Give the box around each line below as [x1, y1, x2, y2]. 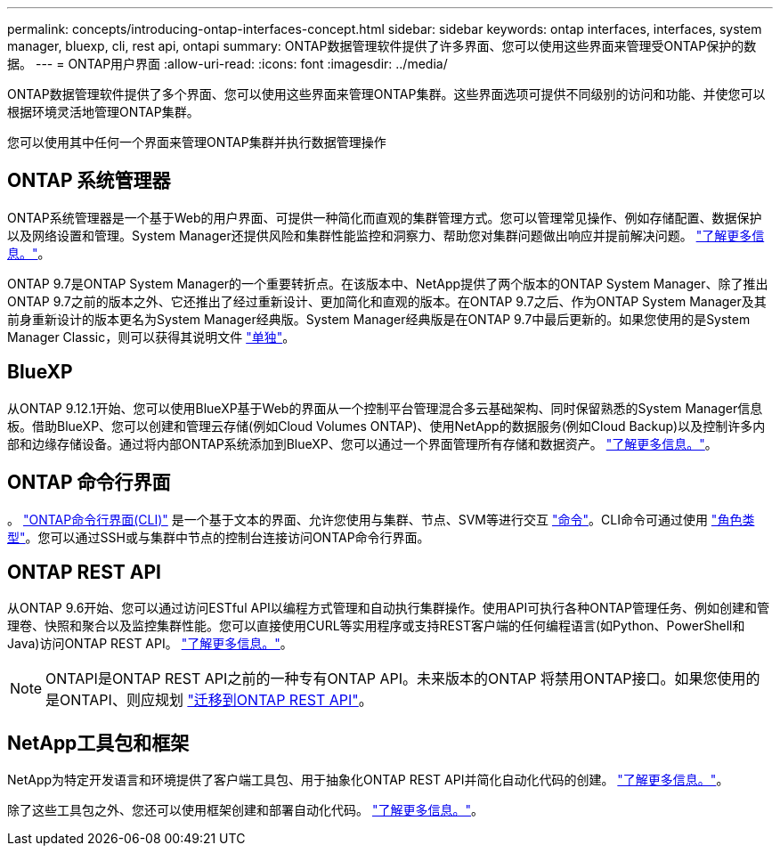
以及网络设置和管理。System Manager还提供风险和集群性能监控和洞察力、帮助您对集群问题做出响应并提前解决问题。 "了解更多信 [7, 227, 765, 243]
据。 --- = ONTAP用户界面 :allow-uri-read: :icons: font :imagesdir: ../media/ [7, 56, 448, 71]
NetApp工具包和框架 [7, 731, 190, 754]
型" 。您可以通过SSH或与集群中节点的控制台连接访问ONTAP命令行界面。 [7, 529, 430, 545]
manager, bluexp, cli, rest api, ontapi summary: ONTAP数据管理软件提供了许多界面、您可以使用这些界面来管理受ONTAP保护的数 [7, 38, 757, 53]
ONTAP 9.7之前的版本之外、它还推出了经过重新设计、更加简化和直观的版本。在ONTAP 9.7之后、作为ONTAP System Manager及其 [7, 293, 767, 309]
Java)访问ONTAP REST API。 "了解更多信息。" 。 [7, 636, 293, 652]
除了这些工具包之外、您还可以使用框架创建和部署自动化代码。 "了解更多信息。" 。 [7, 802, 483, 818]
